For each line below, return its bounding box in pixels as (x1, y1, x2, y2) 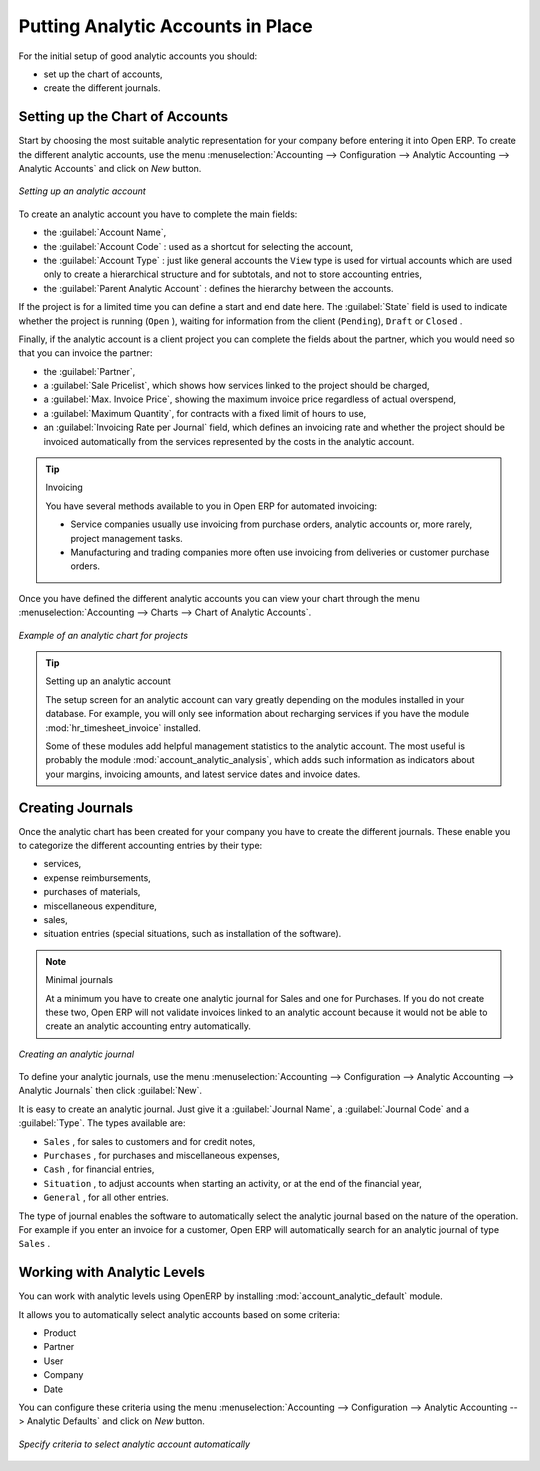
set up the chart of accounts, (43, 68, 164, 80)
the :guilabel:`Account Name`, (43, 226, 167, 239)
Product (43, 1327, 77, 1339)
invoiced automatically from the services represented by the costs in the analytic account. (43, 435, 415, 447)
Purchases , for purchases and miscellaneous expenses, (43, 1150, 280, 1162)
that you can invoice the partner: (18, 347, 153, 359)
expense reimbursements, (43, 871, 152, 884)
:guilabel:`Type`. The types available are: (18, 1117, 186, 1129)
